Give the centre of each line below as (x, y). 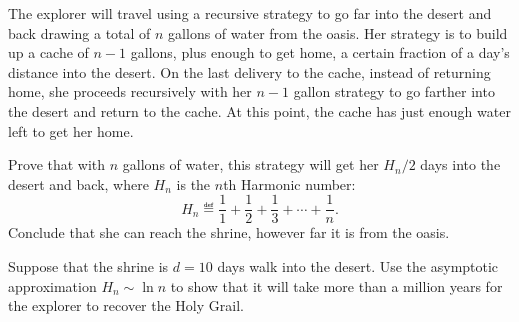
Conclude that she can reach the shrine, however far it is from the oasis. (229, 232)
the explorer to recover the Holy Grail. (126, 305)
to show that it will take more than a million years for (336, 285)
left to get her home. (71, 130)
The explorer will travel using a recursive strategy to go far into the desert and (250, 13)
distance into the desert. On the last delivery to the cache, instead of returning (249, 71)
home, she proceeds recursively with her (130, 91)
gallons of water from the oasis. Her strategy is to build (338, 32)
